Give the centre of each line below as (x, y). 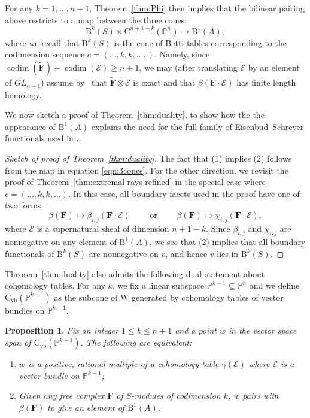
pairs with (261, 396)
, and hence (186, 254)
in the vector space (262, 330)
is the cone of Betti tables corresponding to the (200, 42)
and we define (274, 285)
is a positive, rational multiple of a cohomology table (123, 364)
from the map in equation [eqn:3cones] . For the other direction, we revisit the (147, 170)
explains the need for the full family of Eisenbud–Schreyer (197, 126)
